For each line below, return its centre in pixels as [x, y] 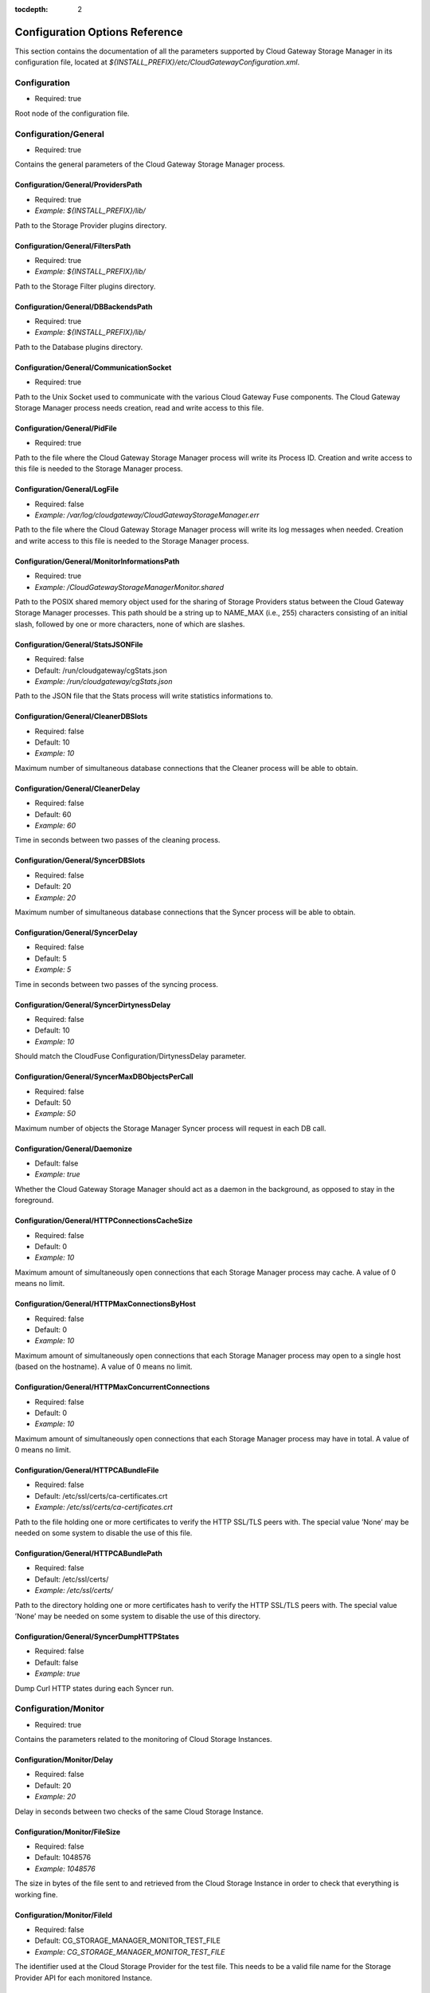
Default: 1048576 [63, 1857]
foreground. [34, 1201]
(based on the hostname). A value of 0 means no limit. [104, 1366]
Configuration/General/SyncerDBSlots [80, 860]
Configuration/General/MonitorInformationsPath [97, 561]
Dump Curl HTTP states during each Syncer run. [94, 1688]
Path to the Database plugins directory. [79, 347]
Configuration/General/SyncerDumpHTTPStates [97, 1637]
